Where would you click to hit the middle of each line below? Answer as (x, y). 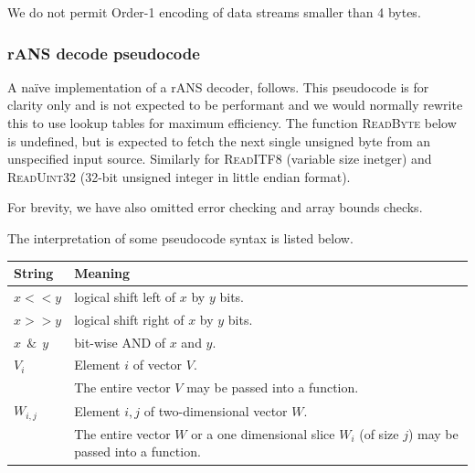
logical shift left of (125, 296)
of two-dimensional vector (216, 410)
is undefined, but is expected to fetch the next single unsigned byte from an (219, 140)
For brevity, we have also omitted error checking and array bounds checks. (215, 207)
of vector (158, 365)
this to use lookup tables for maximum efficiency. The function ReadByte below (232, 123)
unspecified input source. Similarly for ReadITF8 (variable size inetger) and (220, 159)
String (34, 273)
